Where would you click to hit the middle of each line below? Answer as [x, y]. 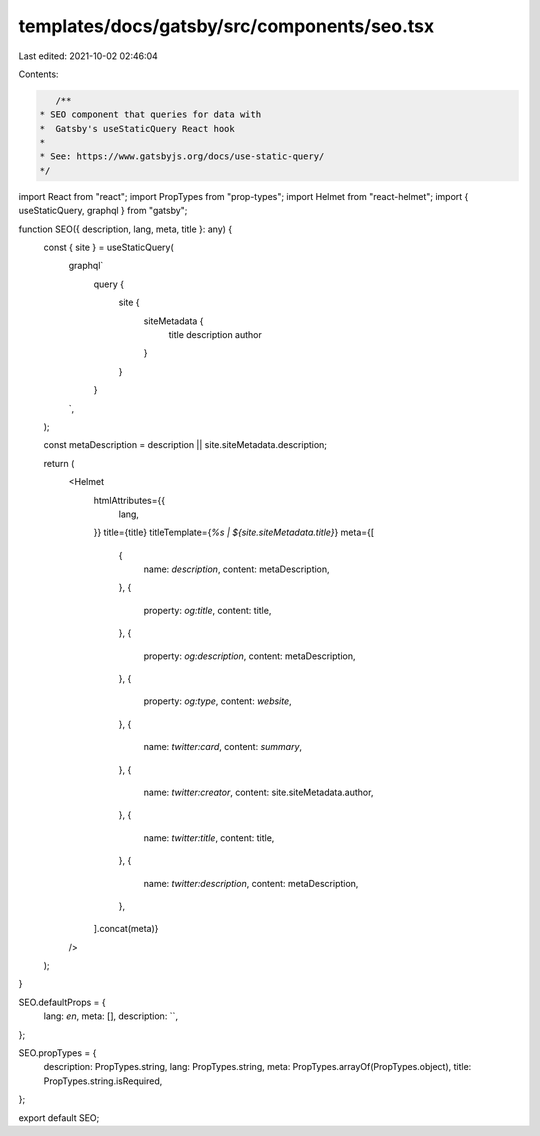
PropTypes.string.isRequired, [103, 1081]
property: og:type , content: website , [217, 701]
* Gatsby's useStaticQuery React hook [137, 128]
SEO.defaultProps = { [62, 1002]
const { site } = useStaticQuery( [108, 247]
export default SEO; [59, 1117]
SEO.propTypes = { [57, 1053]
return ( [59, 463]
